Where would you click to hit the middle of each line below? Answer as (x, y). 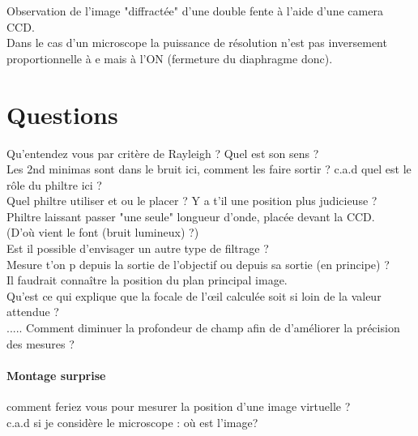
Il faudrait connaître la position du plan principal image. (147, 280)
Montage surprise (56, 375)
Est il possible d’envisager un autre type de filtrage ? (138, 248)
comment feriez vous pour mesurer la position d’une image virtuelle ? (179, 406)
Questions (62, 114)
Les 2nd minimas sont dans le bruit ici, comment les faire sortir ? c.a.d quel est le (209, 169)
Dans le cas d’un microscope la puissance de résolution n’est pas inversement (197, 43)
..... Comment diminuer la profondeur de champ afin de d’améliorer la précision (203, 328)
